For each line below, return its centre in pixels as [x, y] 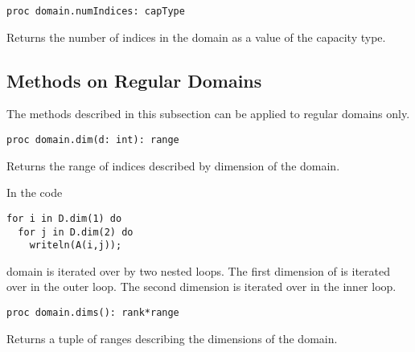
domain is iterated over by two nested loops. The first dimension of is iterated [198, 270]
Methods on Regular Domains [134, 80]
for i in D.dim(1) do [64, 218]
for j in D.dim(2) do [76, 232]
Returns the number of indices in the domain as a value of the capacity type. [196, 37]
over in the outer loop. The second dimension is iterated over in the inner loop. [201, 287]
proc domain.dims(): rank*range [93, 313]
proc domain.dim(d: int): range [93, 140]
